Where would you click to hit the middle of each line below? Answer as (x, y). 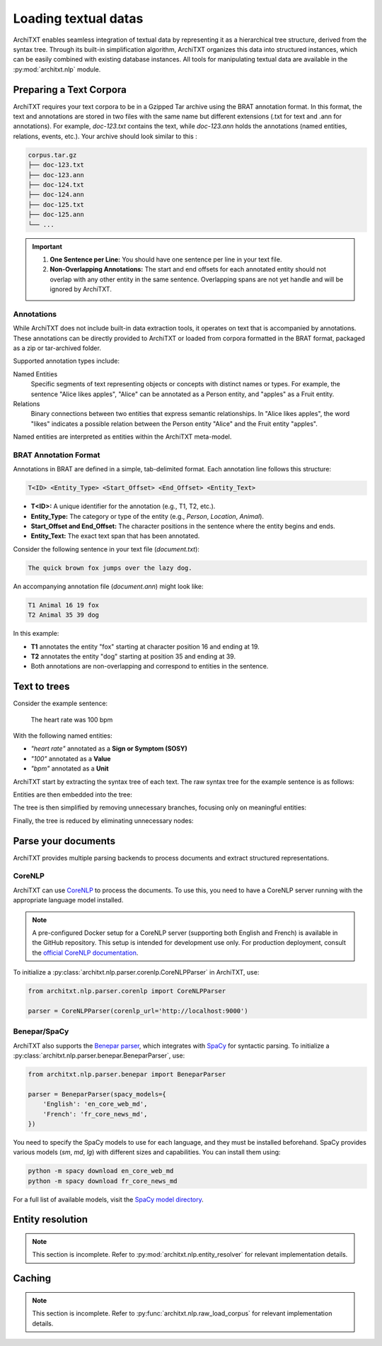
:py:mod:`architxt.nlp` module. (57, 69)
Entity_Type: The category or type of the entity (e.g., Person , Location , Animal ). (147, 516)
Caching (32, 1278)
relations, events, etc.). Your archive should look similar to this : (105, 136)
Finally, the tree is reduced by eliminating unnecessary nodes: (103, 820)
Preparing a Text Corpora (70, 90)
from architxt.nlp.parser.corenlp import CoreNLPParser (127, 991)
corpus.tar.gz (52, 155)
